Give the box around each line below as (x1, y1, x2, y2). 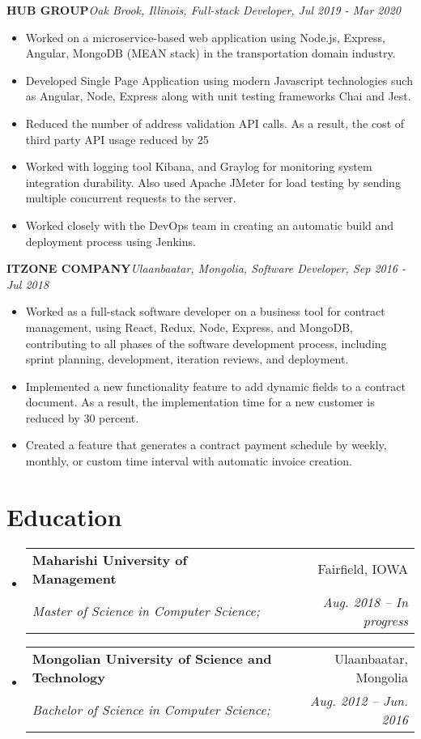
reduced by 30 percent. (25, 409, 139, 426)
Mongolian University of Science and (32, 648, 272, 668)
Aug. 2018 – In (322, 592, 408, 611)
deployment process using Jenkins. (25, 232, 196, 249)
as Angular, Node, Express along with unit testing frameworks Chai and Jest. (25, 87, 411, 104)
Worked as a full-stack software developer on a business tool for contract (25, 303, 385, 320)
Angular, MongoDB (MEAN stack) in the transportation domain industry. (25, 45, 396, 62)
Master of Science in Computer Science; (32, 601, 260, 621)
